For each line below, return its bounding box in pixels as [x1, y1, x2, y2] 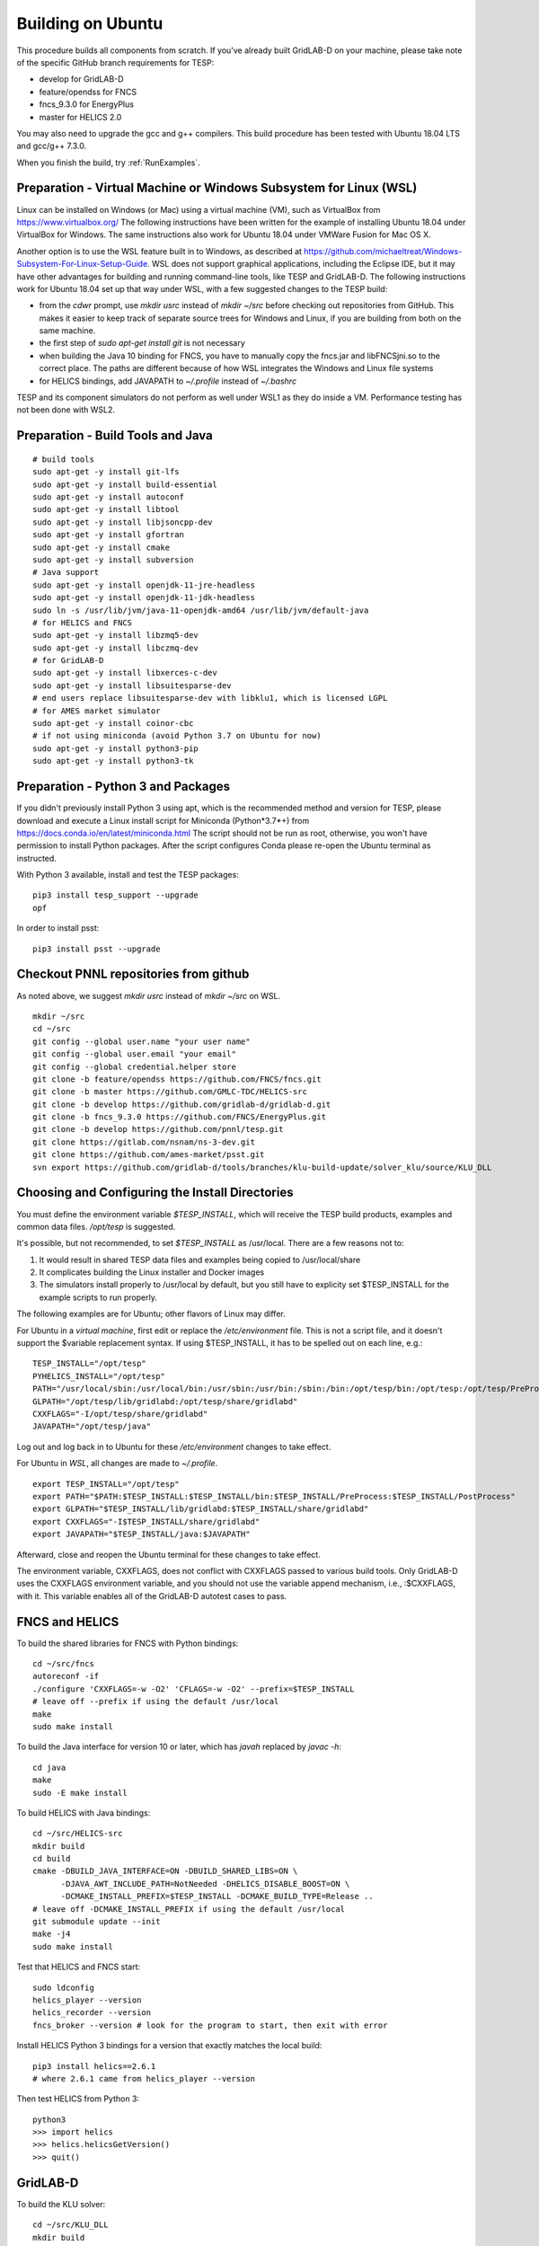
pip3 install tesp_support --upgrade [32, 890, 199, 900]
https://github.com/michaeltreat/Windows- [304, 245, 463, 256]
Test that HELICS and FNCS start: [16, 1961, 141, 1972]
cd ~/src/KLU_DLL [32, 2220, 109, 2230]
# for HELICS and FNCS [32, 617, 133, 628]
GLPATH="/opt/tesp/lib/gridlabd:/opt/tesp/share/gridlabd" [32, 1396, 298, 1406]
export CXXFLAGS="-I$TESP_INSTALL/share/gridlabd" [32, 1516, 261, 1526]
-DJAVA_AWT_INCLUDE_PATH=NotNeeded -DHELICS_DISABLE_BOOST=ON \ [60, 1879, 350, 1888]
